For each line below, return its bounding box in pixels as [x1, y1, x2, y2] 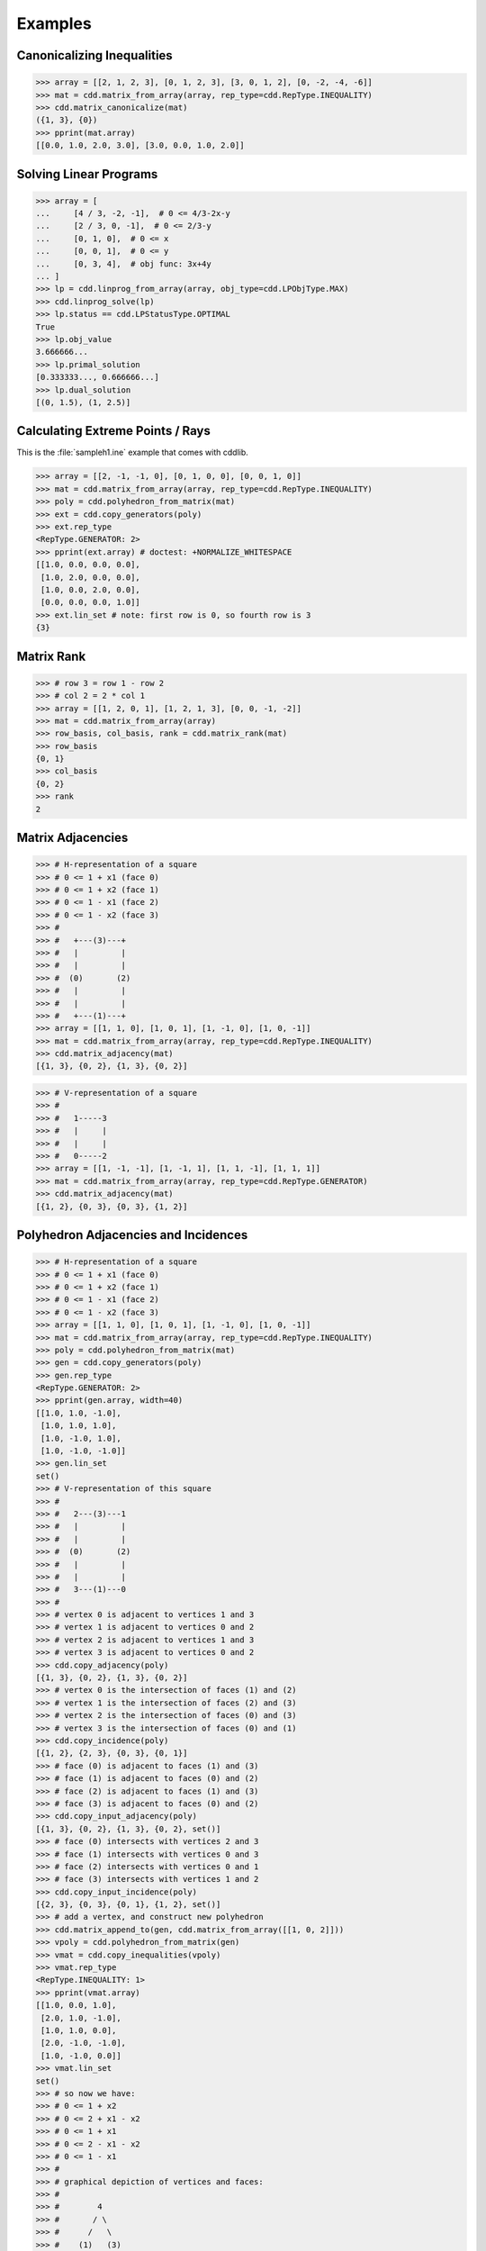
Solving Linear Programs [16, 167, 158, 182]
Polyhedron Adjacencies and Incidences [16, 1227, 248, 1243]
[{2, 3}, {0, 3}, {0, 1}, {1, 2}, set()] [35, 1900, 221, 1910]
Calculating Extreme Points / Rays [16, 423, 211, 438]
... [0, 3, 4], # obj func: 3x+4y [35, 258, 211, 269]
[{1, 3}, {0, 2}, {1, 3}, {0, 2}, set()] [35, 1823, 221, 1834]
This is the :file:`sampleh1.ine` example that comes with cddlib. [16, 447, 249, 458]
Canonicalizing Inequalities [16, 48, 173, 63]
